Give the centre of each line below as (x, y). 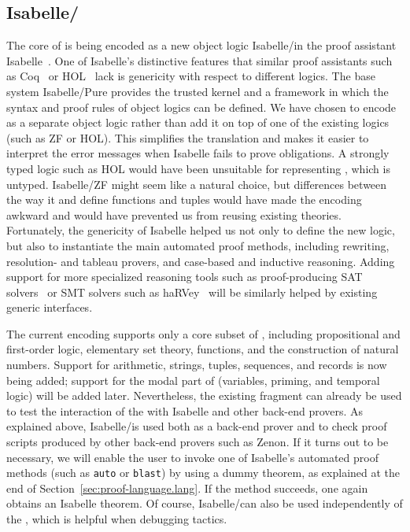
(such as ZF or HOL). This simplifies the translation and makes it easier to (188, 137)
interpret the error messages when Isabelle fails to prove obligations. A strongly (198, 153)
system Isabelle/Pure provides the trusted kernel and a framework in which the (198, 91)
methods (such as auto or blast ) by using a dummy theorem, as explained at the (203, 473)
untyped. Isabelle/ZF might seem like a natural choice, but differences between (197, 184)
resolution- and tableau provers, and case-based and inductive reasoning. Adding (201, 261)
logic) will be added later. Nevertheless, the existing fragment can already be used (204, 395)
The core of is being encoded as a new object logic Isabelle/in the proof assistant (201, 45)
